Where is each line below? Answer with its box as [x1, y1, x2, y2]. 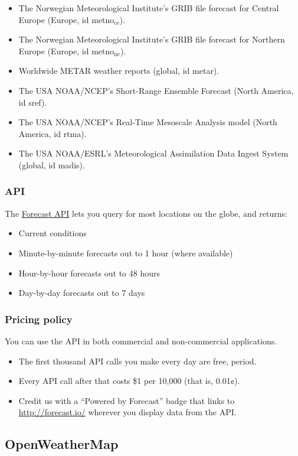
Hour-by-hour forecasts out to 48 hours [18, 266, 160, 279]
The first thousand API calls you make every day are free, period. [18, 354, 257, 367]
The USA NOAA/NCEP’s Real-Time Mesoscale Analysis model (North [18, 116, 277, 128]
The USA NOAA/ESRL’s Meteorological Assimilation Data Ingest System [18, 147, 289, 159]
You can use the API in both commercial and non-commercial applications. [5, 334, 277, 347]
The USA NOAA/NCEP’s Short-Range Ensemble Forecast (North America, [18, 84, 294, 96]
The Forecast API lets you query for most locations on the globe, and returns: [5, 207, 287, 219]
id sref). [18, 96, 47, 108]
